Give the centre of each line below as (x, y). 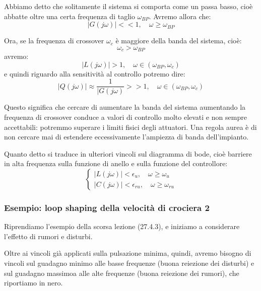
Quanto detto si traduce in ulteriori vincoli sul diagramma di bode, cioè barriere (128, 153)
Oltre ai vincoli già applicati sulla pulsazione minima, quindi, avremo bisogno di (128, 253)
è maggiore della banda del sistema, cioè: (179, 41)
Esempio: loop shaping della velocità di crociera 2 (107, 207)
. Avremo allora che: (180, 16)
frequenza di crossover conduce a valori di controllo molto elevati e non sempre (125, 117)
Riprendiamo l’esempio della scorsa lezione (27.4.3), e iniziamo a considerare (122, 226)
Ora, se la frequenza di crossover (54, 41)
